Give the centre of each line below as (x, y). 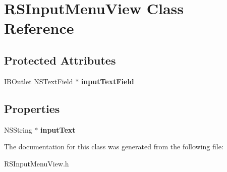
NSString (18, 129)
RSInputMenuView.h (37, 163)
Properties (32, 108)
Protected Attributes (60, 60)
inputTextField (107, 81)
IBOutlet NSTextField (39, 81)
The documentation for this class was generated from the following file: (114, 147)
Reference (39, 28)
